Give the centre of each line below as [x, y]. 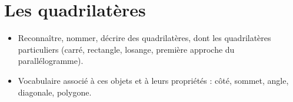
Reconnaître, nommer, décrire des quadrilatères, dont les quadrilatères [144, 38]
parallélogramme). [51, 61]
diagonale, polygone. [55, 92]
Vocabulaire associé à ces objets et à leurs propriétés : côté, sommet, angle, [153, 80]
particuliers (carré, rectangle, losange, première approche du [126, 49]
